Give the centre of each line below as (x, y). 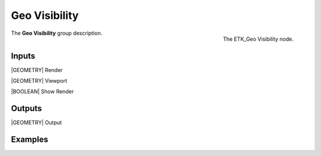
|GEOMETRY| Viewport (39, 81)
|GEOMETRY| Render (37, 70)
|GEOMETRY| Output (37, 123)
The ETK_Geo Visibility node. (258, 39)
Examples (30, 140)
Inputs (23, 56)
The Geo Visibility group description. (57, 33)
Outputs (26, 108)
